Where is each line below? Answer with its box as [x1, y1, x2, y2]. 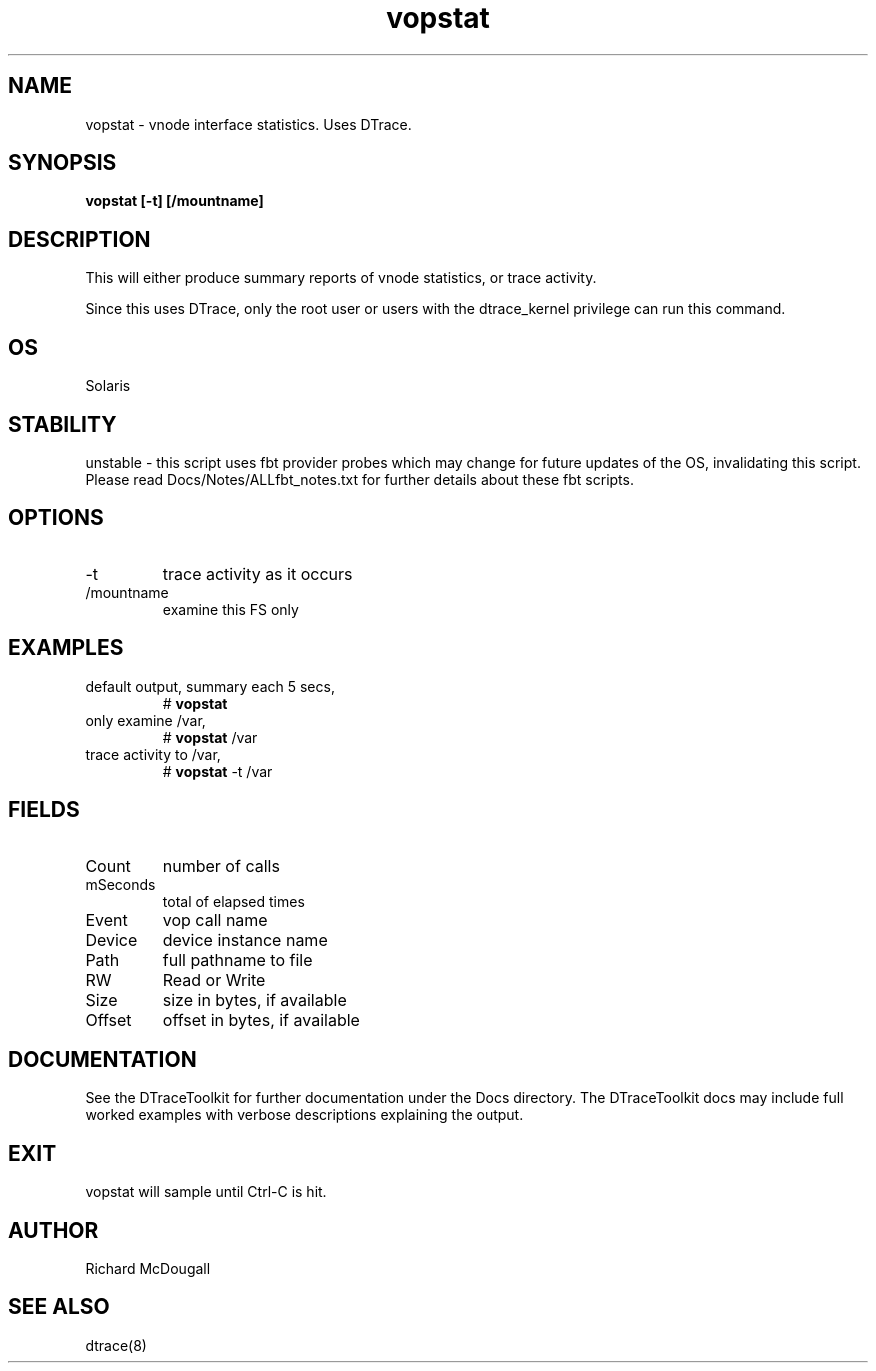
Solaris [85, 377, 131, 395]
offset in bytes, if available [162, 1009, 360, 1030]
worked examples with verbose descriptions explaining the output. [85, 1106, 524, 1124]
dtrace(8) [85, 1336, 147, 1354]
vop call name [162, 909, 268, 930]
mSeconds [85, 875, 156, 893]
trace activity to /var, [85, 745, 221, 763]
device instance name [162, 929, 328, 950]
